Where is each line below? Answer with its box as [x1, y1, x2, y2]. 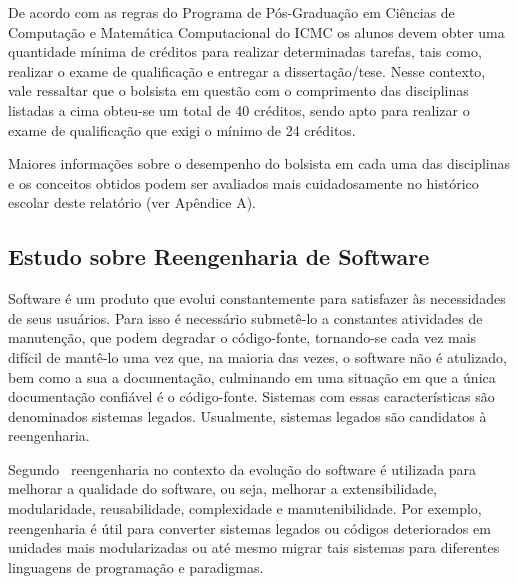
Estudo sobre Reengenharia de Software [8, 241, 430, 272]
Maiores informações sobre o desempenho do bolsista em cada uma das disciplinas [8, 153, 511, 174]
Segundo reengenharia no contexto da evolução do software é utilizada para [8, 458, 477, 479]
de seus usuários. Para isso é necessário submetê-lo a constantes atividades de [8, 307, 483, 328]
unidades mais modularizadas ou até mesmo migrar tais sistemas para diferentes [8, 537, 500, 558]
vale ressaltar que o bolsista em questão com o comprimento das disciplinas [8, 80, 469, 101]
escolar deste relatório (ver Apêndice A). [8, 192, 257, 213]
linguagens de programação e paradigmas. [8, 556, 264, 577]
